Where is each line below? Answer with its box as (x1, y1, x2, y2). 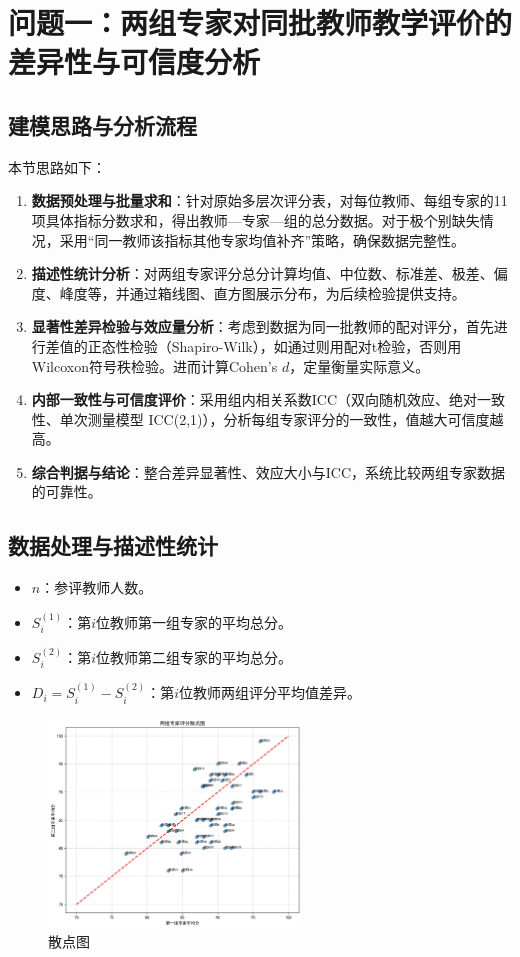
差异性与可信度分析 (8, 41, 261, 82)
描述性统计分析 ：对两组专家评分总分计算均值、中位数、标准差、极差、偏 (31, 263, 508, 284)
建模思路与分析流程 (8, 109, 197, 140)
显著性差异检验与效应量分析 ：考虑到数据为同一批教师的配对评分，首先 (31, 316, 494, 337)
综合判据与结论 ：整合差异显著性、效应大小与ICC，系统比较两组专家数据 (31, 461, 506, 482)
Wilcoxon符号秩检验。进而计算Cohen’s (31, 355, 278, 376)
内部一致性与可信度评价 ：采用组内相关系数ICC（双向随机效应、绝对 (31, 389, 478, 410)
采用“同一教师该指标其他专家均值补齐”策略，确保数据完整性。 (59, 229, 466, 250)
